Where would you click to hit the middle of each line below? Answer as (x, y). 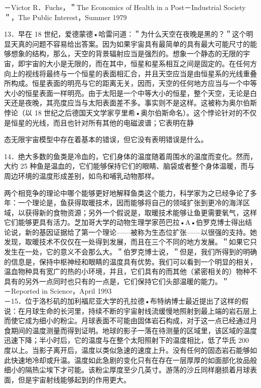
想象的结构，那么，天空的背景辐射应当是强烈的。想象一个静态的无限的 (127, 53)
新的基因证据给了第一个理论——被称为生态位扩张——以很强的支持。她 (141, 232)
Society (235, 7)
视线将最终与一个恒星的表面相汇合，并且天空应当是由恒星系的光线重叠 (141, 73)
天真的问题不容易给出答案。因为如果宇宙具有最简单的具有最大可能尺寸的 (130, 43)
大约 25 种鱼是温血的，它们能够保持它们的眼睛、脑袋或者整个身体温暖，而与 (129, 166)
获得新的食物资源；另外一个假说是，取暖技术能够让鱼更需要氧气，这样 (141, 212)
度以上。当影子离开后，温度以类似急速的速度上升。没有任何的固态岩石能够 (127, 350)
